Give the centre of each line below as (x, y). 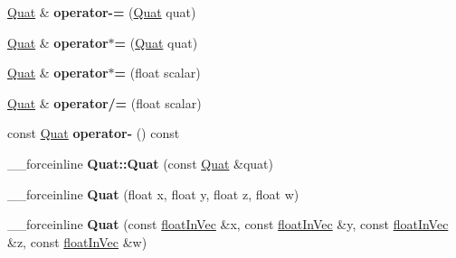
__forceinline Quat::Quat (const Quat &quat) (140, 163)
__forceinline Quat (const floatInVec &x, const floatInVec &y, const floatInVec (228, 224)
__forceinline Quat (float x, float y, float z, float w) (153, 193)
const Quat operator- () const (94, 133)
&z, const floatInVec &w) (77, 241)
